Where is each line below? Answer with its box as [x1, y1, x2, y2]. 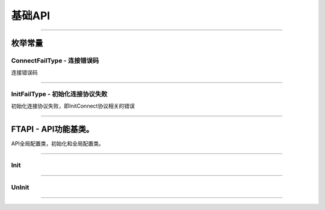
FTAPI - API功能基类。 [11, 124, 94, 135]
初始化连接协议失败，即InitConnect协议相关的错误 [11, 102, 135, 110]
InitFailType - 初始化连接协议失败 [11, 90, 108, 99]
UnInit [11, 183, 29, 191]
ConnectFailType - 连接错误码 [11, 56, 99, 64]
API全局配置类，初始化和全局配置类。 [11, 140, 105, 147]
